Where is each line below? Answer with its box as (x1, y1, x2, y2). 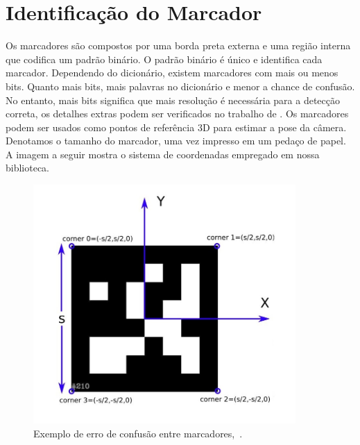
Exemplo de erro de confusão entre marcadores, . (33, 426, 243, 440)
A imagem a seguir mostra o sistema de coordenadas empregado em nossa (6, 146, 320, 161)
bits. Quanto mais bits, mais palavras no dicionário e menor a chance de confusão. (6, 78, 355, 93)
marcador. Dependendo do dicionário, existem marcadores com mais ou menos (6, 65, 338, 80)
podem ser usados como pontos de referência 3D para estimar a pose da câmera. (6, 119, 347, 134)
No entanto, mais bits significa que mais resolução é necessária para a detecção (6, 92, 341, 107)
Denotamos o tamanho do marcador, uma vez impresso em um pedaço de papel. (6, 133, 346, 148)
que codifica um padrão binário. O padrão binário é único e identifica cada (6, 51, 323, 66)
